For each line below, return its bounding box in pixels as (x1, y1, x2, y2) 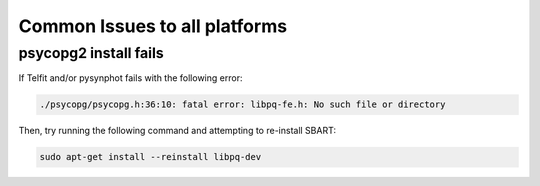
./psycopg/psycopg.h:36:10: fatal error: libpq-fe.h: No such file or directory (39, 99, 446, 110)
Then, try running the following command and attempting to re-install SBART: (18, 125, 337, 137)
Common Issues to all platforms (18, 15, 288, 37)
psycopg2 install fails (18, 44, 164, 62)
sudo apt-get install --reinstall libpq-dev (39, 151, 262, 163)
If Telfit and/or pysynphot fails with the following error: (18, 72, 243, 84)
